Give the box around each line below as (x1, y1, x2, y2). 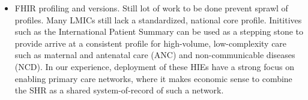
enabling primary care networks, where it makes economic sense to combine (14, 72, 292, 84)
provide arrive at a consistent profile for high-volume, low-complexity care (14, 37, 287, 49)
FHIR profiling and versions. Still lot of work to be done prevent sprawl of (14, 2, 288, 14)
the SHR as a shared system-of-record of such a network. (14, 84, 224, 96)
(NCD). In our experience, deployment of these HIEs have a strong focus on (14, 60, 294, 72)
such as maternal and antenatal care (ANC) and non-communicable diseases (14, 49, 295, 61)
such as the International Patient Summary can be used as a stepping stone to (14, 25, 304, 38)
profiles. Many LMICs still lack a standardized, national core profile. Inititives (14, 13, 302, 26)
